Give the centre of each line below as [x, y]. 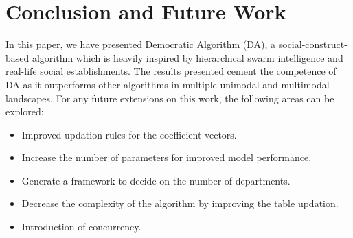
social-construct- [313, 44]
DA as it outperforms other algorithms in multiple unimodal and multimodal [168, 84]
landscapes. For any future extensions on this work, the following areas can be [170, 98]
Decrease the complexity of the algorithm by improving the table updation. [180, 203]
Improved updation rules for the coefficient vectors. [129, 134]
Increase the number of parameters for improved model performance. [167, 157]
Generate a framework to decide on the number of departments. [156, 180]
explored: [25, 111]
